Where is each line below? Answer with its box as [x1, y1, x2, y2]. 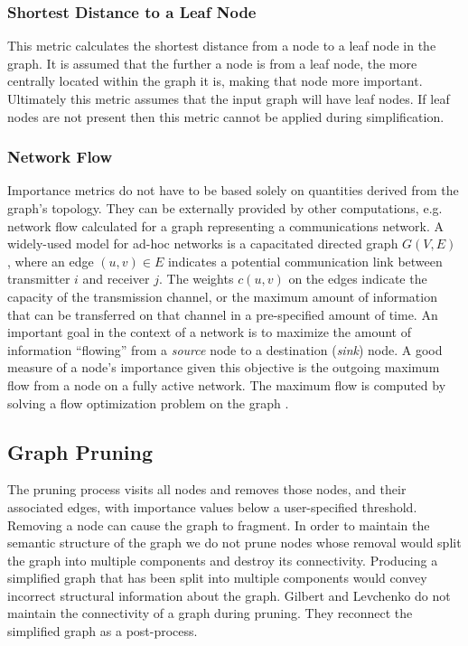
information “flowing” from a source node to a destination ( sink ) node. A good [7, 340, 443, 359]
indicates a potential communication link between [167, 251, 443, 270]
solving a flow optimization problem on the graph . [7, 393, 289, 412]
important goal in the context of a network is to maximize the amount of [7, 323, 411, 342]
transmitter [7, 269, 70, 288]
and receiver [82, 269, 150, 288]
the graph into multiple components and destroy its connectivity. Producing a [7, 550, 438, 569]
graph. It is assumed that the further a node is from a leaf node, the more [7, 53, 417, 72]
